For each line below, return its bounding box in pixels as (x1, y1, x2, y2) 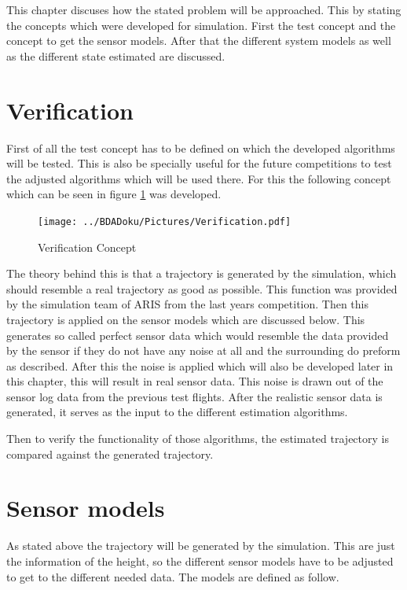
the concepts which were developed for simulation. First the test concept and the (6, 17, 396, 33)
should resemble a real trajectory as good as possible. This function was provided (6, 280, 398, 297)
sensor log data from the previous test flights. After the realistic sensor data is (6, 388, 383, 404)
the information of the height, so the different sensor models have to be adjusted (6, 552, 394, 569)
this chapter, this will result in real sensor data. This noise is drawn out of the (6, 373, 383, 389)
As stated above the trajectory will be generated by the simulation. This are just (6, 537, 395, 554)
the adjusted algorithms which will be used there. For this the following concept (6, 170, 391, 186)
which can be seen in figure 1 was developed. (6, 186, 222, 202)
